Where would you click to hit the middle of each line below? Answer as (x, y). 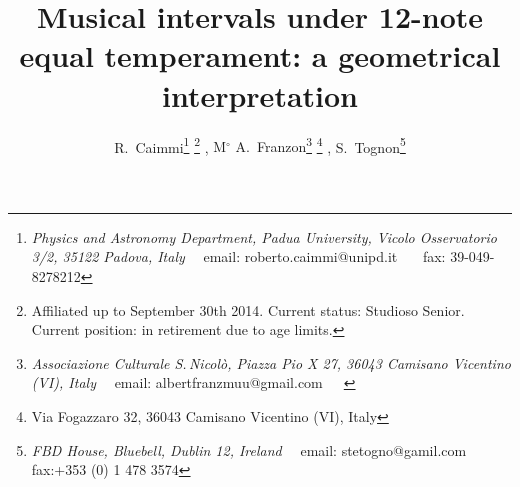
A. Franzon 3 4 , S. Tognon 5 (320, 145)
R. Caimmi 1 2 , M (170, 145)
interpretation (259, 94)
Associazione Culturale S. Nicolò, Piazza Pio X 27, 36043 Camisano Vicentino (271, 362)
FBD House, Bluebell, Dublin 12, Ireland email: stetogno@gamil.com (249, 449)
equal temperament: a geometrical (260, 55)
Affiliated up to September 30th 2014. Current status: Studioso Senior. (248, 309)
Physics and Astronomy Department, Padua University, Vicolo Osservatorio (264, 236)
